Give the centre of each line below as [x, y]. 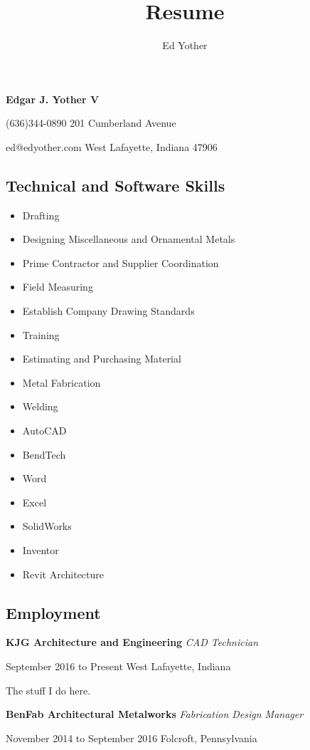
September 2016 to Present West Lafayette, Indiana [118, 666]
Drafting [41, 215]
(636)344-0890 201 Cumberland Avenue [91, 123]
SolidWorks [47, 526]
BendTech [44, 454]
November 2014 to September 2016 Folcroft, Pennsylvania [132, 738]
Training [41, 334]
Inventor [41, 550]
